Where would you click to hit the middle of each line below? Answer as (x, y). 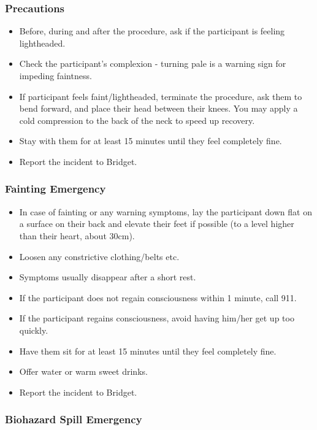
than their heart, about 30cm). (77, 235)
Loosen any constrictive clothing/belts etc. (99, 256)
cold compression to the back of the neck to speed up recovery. (137, 120)
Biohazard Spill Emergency (74, 419)
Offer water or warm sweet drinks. (83, 371)
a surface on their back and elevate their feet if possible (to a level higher (157, 224)
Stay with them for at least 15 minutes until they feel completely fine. (151, 141)
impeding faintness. (55, 75)
